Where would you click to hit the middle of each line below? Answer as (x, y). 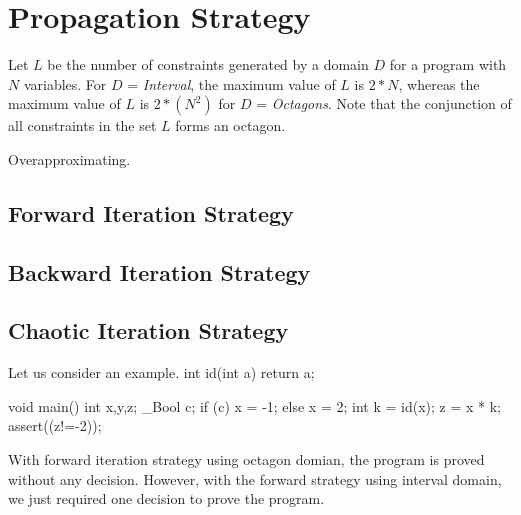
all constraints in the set (82, 125)
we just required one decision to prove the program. (166, 498)
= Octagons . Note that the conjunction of (384, 103)
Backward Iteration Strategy (159, 271)
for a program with (448, 64)
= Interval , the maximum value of (231, 83)
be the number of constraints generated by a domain (208, 64)
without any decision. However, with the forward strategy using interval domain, (255, 478)
